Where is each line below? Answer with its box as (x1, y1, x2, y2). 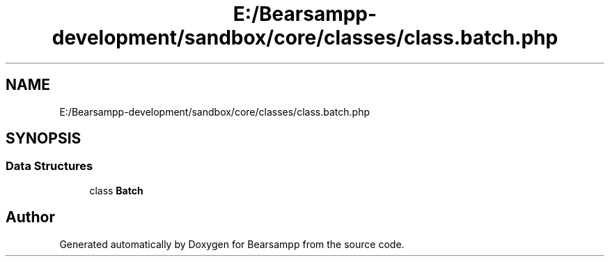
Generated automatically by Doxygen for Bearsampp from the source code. (59, 238, 405, 250)
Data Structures (6, 159, 93, 174)
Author (6, 208, 55, 226)
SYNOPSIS (6, 130, 81, 148)
